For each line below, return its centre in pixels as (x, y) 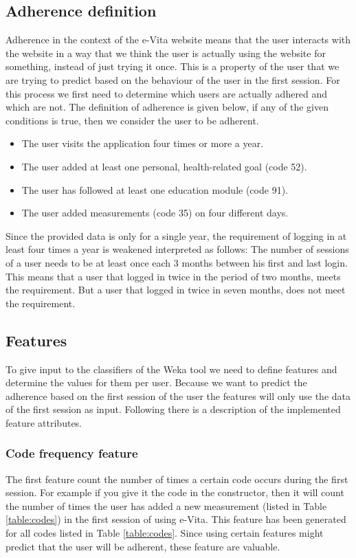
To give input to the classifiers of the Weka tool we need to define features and (171, 369)
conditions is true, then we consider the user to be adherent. (132, 120)
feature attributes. (44, 422)
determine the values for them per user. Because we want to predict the (156, 382)
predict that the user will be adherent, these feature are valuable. (143, 546)
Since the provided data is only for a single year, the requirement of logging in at (176, 235)
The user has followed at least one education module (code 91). (155, 189)
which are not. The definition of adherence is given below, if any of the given (167, 107)
